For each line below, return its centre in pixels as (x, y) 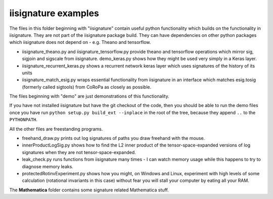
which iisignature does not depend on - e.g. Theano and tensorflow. (80, 42)
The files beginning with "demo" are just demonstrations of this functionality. (89, 96)
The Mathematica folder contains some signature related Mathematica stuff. (89, 190)
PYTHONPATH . (24, 120)
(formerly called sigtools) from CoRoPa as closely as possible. (87, 87)
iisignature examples (54, 13)
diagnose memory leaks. (48, 166)
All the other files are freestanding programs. (56, 129)
